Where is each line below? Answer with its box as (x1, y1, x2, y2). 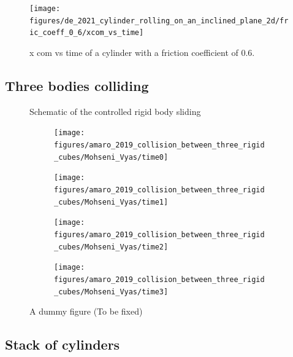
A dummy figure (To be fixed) (29, 305, 143, 318)
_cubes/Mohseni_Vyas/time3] (54, 287, 169, 296)
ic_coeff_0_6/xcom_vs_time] (29, 28, 144, 37)
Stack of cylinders (5, 335, 120, 354)
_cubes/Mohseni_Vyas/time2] (54, 242, 169, 251)
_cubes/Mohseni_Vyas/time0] (54, 152, 169, 162)
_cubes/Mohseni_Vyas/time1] (54, 197, 169, 206)
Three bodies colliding (5, 76, 149, 95)
